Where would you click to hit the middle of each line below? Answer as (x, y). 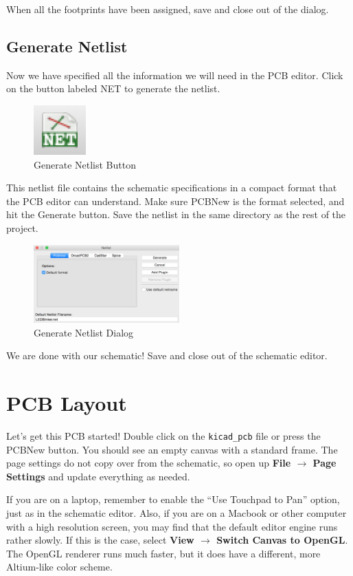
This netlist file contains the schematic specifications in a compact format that (172, 188)
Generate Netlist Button (85, 164)
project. (22, 227)
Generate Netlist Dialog (84, 332)
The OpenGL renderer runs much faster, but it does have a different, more (163, 553)
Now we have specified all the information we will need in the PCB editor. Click (175, 75)
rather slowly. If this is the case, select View (100, 540)
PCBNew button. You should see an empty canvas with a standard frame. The (172, 449)
